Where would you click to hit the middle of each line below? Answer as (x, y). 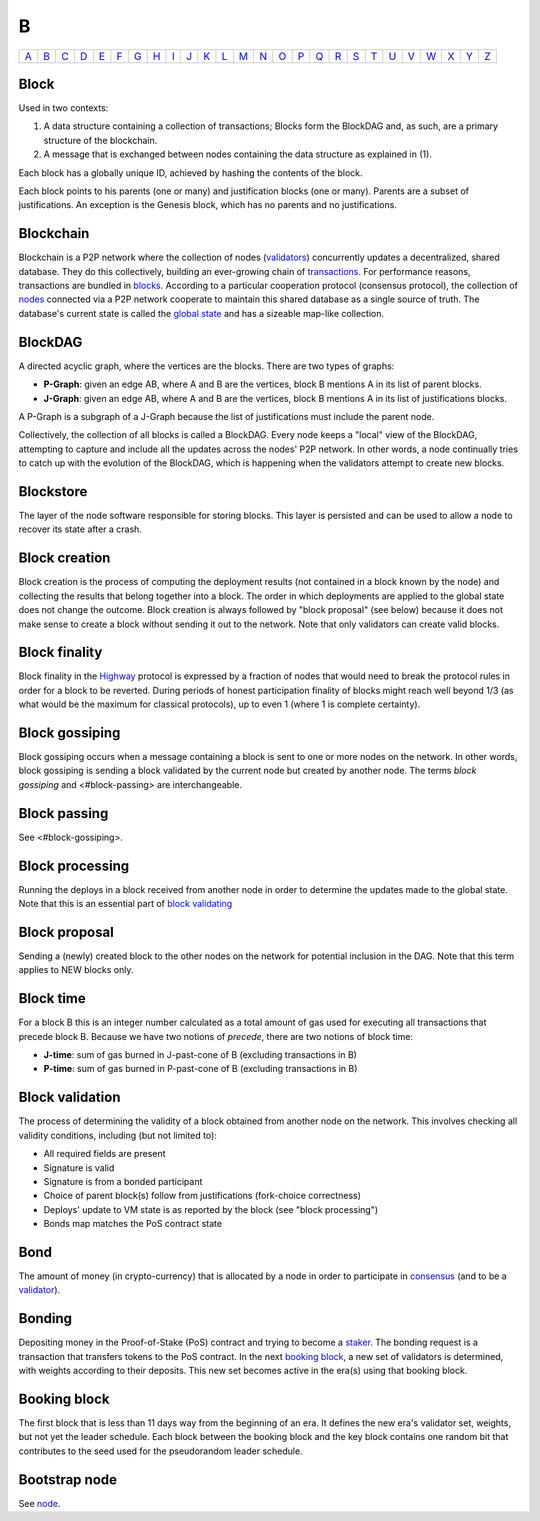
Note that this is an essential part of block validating (125, 904)
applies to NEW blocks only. (76, 970)
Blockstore (53, 491)
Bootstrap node (68, 1479)
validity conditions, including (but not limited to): (117, 1135)
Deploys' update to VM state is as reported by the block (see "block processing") (211, 1209)
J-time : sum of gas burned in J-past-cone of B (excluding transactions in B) (200, 1055)
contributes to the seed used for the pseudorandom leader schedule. (161, 1451)
